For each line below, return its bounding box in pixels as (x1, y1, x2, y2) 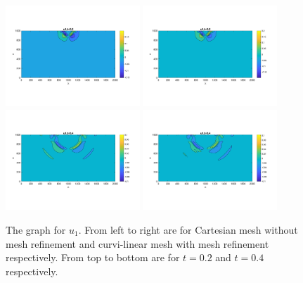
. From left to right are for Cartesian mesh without (78, 222, 298, 237)
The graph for (6, 222, 66, 237)
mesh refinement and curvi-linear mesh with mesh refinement (6, 236, 269, 251)
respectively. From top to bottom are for (6, 250, 180, 265)
